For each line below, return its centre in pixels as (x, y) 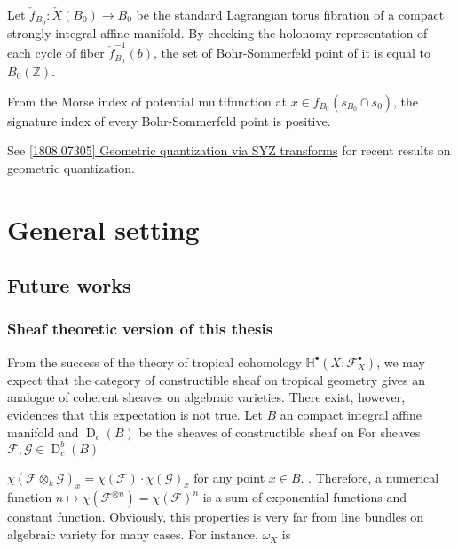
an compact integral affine (351, 414)
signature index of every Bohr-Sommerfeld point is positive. (169, 120)
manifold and (43, 432)
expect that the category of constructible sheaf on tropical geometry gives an (216, 379)
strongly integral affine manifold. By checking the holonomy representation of (217, 32)
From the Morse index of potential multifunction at (147, 101)
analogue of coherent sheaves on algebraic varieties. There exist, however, (206, 397)
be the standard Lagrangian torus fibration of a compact (290, 14)
